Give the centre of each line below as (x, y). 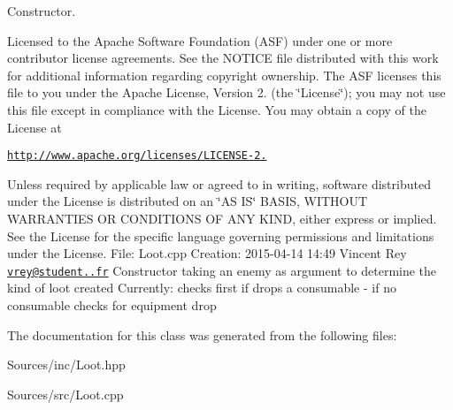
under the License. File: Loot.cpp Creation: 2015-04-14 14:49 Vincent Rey (207, 253)
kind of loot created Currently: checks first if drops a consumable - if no (202, 288)
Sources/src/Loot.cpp (65, 394)
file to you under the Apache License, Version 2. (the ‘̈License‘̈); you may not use (226, 92)
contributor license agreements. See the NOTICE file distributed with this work (223, 58)
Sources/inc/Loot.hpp (66, 364)
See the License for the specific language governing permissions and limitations (221, 235)
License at (35, 127)
